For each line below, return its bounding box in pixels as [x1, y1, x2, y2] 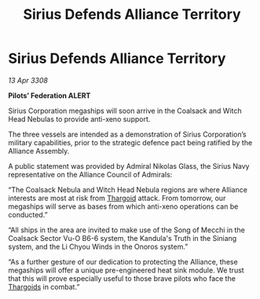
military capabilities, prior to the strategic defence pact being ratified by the [8, 137, 253, 147]
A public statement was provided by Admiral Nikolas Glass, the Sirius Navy [8, 161, 250, 170]
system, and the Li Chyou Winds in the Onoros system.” [8, 242, 189, 251]
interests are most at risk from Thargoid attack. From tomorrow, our [8, 193, 226, 202]
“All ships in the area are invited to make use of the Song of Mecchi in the [8, 225, 245, 235]
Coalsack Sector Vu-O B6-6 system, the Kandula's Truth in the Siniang [8, 233, 237, 242]
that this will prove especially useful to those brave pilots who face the [8, 273, 236, 283]
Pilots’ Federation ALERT [8, 90, 91, 100]
